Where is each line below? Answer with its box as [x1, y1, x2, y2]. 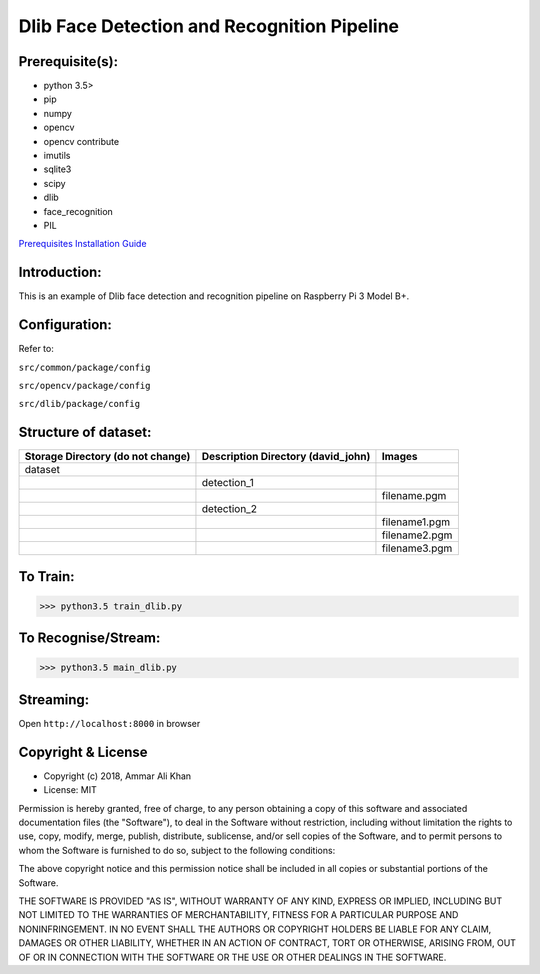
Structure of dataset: [18, 424, 152, 441]
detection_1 [201, 476, 254, 490]
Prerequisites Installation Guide [18, 238, 147, 250]
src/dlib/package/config [18, 398, 140, 410]
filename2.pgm [381, 528, 453, 542]
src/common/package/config [18, 361, 151, 373]
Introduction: [18, 264, 102, 281]
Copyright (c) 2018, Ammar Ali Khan [43, 770, 192, 782]
